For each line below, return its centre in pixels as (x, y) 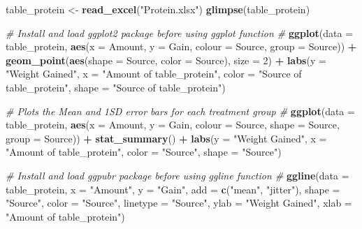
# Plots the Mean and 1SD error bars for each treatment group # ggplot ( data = (180, 111)
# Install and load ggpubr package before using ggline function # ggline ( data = (178, 175)
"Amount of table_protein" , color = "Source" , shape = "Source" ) (144, 152)
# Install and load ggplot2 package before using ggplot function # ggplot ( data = (180, 32)
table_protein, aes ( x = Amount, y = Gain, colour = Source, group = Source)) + (181, 46)
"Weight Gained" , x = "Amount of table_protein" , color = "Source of (154, 74)
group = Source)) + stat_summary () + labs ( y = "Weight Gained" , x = (166, 138)
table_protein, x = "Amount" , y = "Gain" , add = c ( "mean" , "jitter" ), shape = (173, 189)
